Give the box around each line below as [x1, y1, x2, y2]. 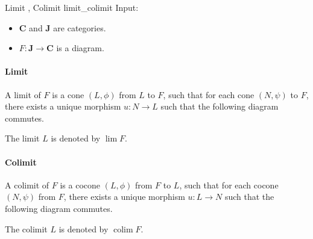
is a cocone [60, 178, 101, 191]
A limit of [5, 88, 41, 101]
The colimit [5, 222, 48, 235]
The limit [5, 132, 40, 144]
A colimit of [5, 178, 49, 191]
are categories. [53, 21, 106, 34]
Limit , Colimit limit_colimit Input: [5, 1, 139, 13]
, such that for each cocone [179, 178, 279, 191]
